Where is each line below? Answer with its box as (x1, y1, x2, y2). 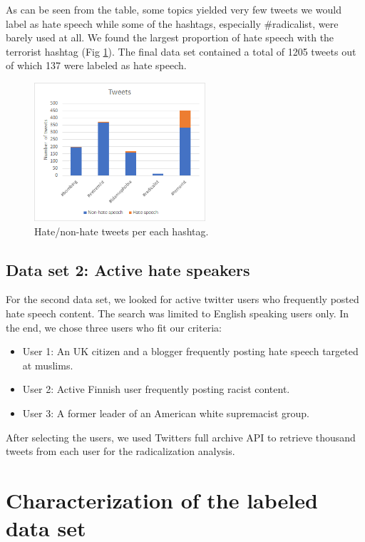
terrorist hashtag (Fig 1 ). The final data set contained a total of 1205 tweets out (6, 44, 356, 58)
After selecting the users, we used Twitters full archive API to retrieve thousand (6, 429, 356, 444)
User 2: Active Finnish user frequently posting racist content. (22, 382, 290, 397)
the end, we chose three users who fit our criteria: (6, 319, 222, 334)
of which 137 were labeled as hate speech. (6, 58, 187, 73)
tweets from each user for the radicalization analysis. (6, 444, 235, 459)
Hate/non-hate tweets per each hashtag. (34, 223, 209, 238)
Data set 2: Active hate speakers (6, 258, 250, 280)
